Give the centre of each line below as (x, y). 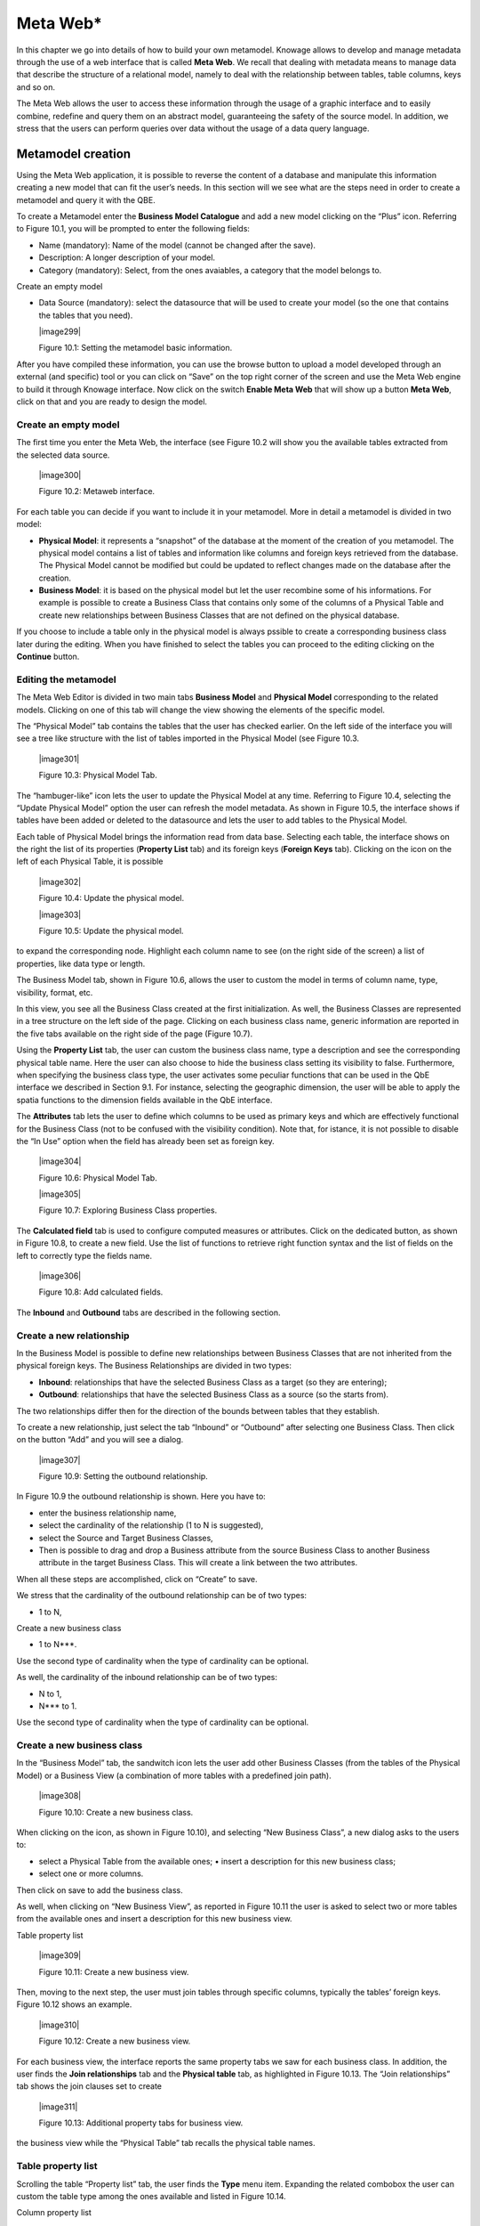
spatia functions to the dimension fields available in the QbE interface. (144, 1100)
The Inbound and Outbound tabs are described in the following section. (148, 1312)
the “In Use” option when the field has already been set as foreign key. (145, 1141)
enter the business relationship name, (108, 1513)
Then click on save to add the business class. (100, 1890)
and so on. (36, 87)
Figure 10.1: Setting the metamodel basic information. (136, 348)
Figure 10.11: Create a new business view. (114, 1971)
